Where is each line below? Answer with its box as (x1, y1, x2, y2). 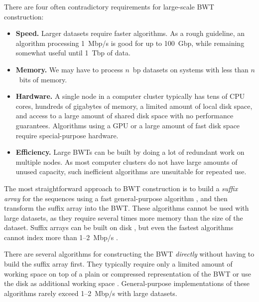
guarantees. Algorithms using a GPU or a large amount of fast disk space (15, 120, 240, 130)
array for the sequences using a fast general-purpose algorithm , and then (4, 193, 228, 203)
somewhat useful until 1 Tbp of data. (15, 47, 130, 58)
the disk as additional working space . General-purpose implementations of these (4, 278, 250, 289)
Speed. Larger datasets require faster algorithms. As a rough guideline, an (15, 28, 245, 38)
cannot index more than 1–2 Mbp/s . (4, 232, 118, 242)
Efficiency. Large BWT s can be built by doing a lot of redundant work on (15, 147, 245, 157)
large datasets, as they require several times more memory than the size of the (4, 212, 243, 223)
